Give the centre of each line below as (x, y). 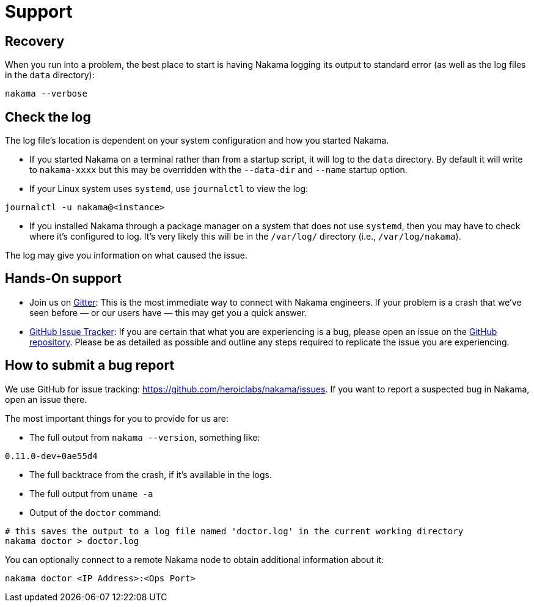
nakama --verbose (46, 94)
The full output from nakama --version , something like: (145, 437)
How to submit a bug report (90, 366)
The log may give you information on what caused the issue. (126, 256)
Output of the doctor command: (95, 512)
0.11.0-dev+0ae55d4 (51, 456)
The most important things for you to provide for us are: (117, 418)
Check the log (48, 117)
